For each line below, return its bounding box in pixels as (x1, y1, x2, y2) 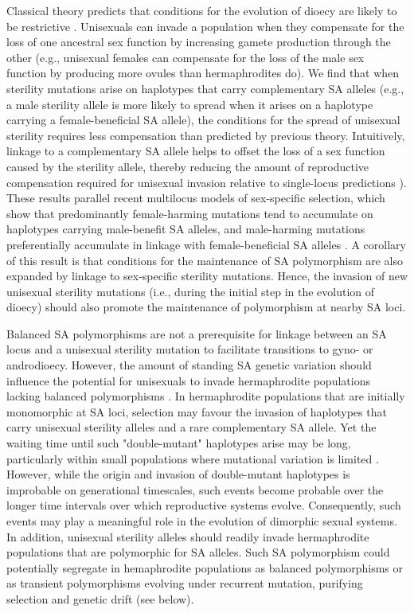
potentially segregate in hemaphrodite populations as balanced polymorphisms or (6, 559, 403, 576)
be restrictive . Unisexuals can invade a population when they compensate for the (6, 18, 404, 34)
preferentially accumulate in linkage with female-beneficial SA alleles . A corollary (6, 236, 406, 252)
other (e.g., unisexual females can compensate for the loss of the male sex (6, 49, 365, 65)
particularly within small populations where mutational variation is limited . (6, 450, 379, 467)
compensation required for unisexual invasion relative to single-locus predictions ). (6, 174, 407, 190)
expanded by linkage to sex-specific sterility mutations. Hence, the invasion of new (6, 267, 408, 284)
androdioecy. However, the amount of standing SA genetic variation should (6, 357, 372, 373)
